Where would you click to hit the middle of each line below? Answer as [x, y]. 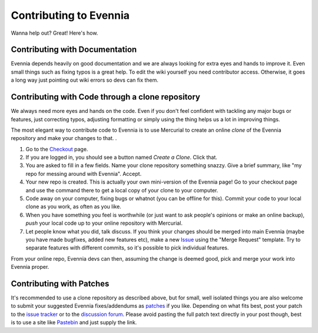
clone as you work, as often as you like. [74, 207]
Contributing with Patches [60, 283]
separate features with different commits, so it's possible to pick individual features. [127, 248]
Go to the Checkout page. [57, 149]
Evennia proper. [30, 267]
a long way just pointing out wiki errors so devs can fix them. [85, 80]
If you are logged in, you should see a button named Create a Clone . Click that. [121, 157]
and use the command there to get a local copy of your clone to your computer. [122, 190]
